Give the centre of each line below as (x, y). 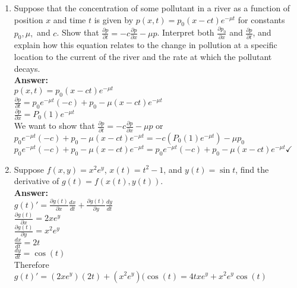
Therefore (31, 264)
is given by (114, 19)
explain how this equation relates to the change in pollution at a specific (146, 45)
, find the (252, 169)
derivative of (37, 181)
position (29, 19)
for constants (261, 19)
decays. (27, 68)
